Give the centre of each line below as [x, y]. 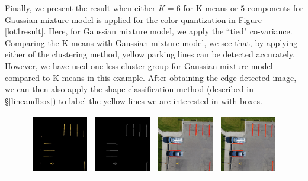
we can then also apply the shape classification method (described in [129, 89]
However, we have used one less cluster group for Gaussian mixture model [139, 65]
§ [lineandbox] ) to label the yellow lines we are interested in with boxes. [134, 100]
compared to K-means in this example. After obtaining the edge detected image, [151, 77]
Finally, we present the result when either [80, 8]
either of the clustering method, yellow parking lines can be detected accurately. [150, 54]
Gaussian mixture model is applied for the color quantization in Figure [133, 19]
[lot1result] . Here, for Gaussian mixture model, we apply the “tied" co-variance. [149, 31]
